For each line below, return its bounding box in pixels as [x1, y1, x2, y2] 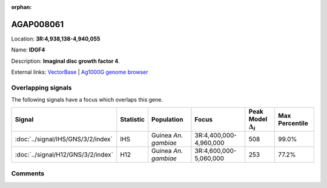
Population [151, 115, 184, 123]
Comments [11, 169, 45, 178]
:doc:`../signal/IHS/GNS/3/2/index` [15, 135, 113, 143]
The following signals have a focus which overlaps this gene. [11, 96, 163, 103]
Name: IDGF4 [11, 46, 45, 54]
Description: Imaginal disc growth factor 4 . [11, 57, 121, 65]
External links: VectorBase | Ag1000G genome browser [11, 68, 148, 76]
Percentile [278, 118, 308, 127]
